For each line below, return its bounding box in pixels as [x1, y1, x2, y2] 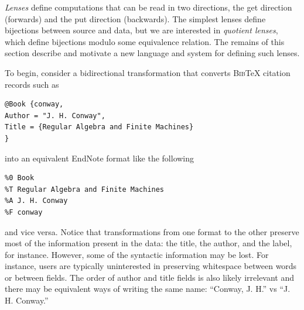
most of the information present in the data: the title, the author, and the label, [5, 237, 292, 249]
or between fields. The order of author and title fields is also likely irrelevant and [5, 271, 295, 283]
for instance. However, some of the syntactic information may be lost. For [5, 248, 269, 260]
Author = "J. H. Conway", [5, 111, 105, 120]
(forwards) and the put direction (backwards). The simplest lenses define [5, 12, 266, 25]
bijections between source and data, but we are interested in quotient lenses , [5, 24, 278, 36]
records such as [5, 78, 59, 90]
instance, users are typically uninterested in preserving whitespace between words [5, 260, 297, 272]
